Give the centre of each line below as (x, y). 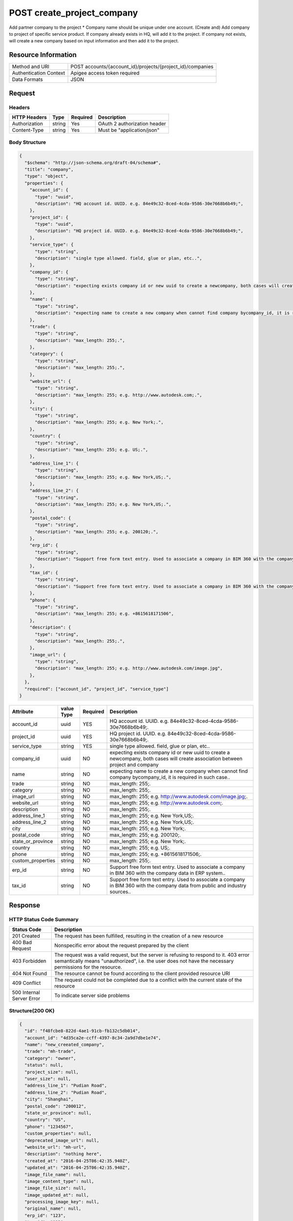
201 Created (26, 936)
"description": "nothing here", (63, 1154)
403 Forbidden (29, 961)
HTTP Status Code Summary (44, 920)
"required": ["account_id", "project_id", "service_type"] (97, 689)
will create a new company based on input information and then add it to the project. (94, 41)
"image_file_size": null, (55, 1188)
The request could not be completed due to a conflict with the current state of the (148, 980)
